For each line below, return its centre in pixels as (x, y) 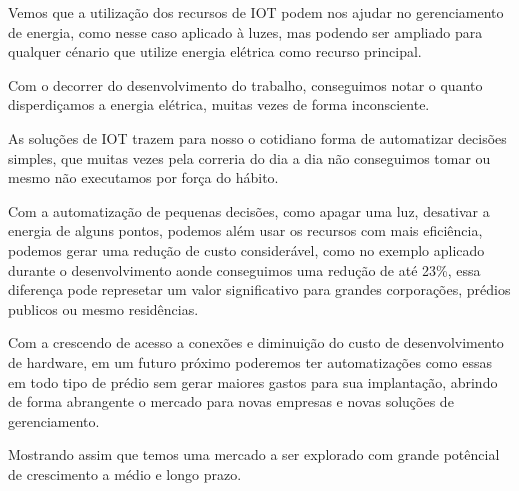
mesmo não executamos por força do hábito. (143, 177)
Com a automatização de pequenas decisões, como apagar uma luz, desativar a (249, 210)
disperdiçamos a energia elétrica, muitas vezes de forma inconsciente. (219, 104)
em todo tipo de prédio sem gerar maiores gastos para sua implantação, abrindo (253, 381)
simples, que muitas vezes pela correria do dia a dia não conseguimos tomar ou (249, 157)
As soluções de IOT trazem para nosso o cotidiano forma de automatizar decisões (257, 137)
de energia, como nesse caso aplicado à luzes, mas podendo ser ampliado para (245, 31)
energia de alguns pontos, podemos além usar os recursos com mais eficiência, (245, 230)
